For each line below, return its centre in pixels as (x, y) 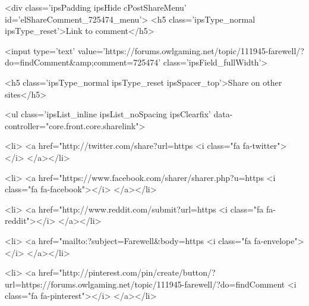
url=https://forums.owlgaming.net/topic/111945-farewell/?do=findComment (145, 284)
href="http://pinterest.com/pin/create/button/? (127, 272)
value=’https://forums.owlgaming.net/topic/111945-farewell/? (191, 50)
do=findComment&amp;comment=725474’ (83, 62)
